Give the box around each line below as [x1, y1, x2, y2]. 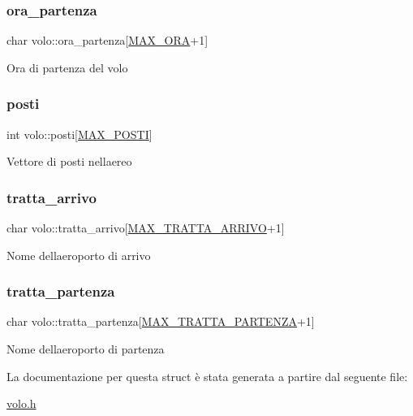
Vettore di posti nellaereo [6, 153, 132, 170]
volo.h [6, 395, 37, 412]
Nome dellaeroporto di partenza [6, 340, 165, 357]
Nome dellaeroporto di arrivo [6, 246, 151, 263]
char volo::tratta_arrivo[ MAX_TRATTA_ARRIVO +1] [6, 219, 285, 236]
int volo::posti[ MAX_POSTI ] [6, 125, 153, 142]
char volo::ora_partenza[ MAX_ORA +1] [6, 32, 209, 49]
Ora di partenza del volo [6, 58, 128, 76]
